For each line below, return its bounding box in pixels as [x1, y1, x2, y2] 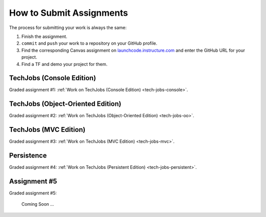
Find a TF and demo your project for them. [21, 61, 108, 67]
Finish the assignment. [21, 33, 67, 39]
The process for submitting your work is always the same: [9, 25, 127, 31]
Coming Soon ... [21, 201, 54, 207]
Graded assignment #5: [9, 190, 57, 196]
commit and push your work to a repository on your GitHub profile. [21, 40, 158, 46]
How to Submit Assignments [9, 7, 128, 18]
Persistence [9, 152, 47, 160]
